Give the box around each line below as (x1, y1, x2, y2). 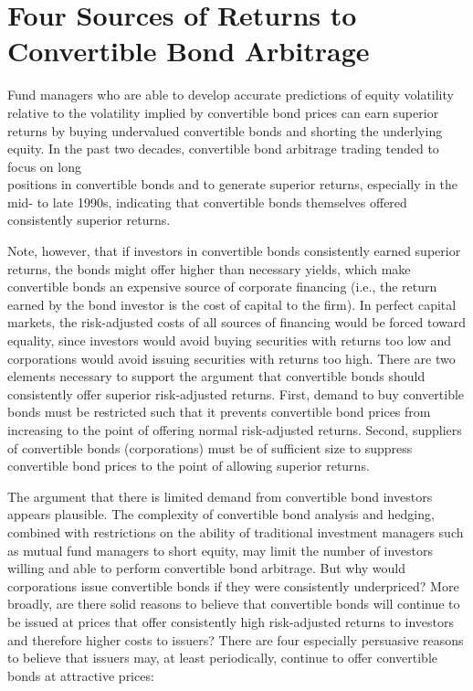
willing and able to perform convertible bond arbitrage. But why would (7, 558, 406, 578)
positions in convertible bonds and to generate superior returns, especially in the (7, 175, 458, 194)
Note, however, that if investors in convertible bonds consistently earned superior (7, 241, 461, 260)
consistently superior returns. (7, 210, 171, 229)
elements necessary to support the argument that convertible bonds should (7, 367, 426, 386)
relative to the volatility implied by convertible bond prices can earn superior (7, 102, 439, 122)
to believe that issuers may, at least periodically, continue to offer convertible (7, 648, 438, 667)
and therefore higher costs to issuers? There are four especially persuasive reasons (7, 630, 464, 649)
